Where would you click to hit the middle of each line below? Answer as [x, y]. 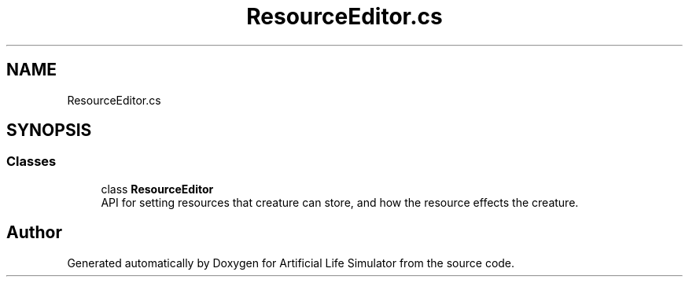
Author [34, 233]
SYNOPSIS [49, 130]
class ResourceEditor [157, 189]
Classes [31, 162]
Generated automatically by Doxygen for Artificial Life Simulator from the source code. [291, 263]
